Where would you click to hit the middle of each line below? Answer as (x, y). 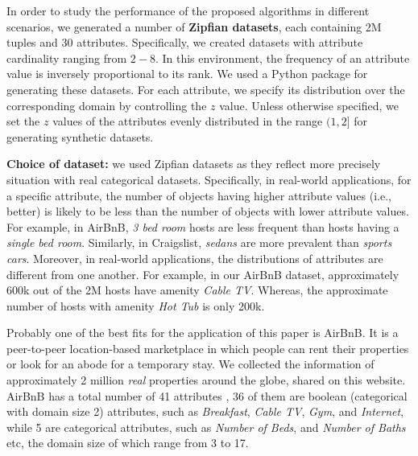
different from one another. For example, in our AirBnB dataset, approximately (203, 274)
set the (23, 121)
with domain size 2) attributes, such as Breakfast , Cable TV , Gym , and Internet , (205, 411)
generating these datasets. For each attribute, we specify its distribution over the (206, 89)
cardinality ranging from (67, 58)
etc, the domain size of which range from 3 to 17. (128, 443)
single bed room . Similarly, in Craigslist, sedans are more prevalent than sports (199, 242)
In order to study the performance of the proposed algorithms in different (188, 10)
